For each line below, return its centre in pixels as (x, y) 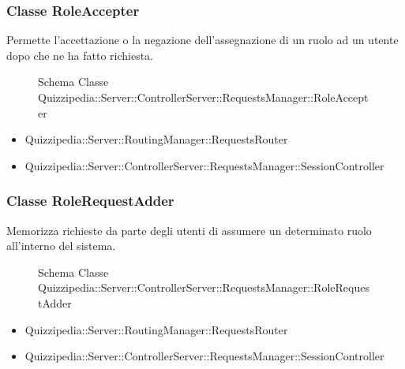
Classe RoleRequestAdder (90, 201)
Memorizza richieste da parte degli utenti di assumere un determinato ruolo (189, 230)
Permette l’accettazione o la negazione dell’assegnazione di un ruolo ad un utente (202, 40)
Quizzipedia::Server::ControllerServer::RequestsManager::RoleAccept (203, 97)
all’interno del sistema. (61, 246)
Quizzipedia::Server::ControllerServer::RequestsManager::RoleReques (204, 287)
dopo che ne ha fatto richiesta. (80, 55)
